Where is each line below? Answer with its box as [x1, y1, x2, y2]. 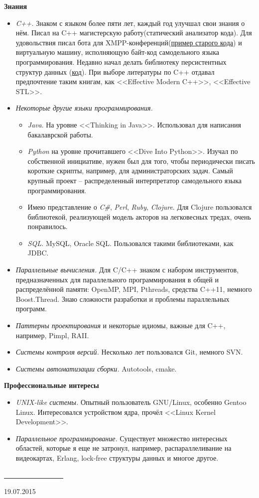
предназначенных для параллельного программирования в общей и [15, 274, 219, 284]
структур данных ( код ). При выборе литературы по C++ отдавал [15, 66, 215, 77]
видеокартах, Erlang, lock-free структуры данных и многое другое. [15, 452, 219, 463]
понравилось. [27, 221, 68, 232]
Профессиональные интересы [4, 380, 99, 390]
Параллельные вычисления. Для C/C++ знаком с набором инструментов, [15, 264, 239, 275]
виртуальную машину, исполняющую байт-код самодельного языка [15, 47, 219, 57]
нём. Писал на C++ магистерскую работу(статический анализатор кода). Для [15, 27, 252, 38]
